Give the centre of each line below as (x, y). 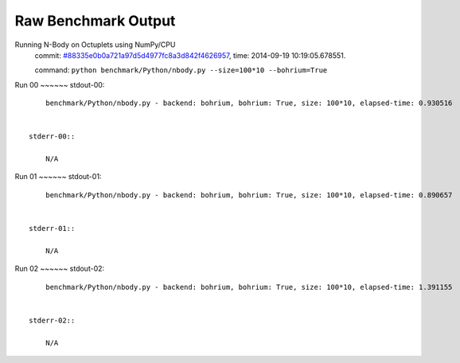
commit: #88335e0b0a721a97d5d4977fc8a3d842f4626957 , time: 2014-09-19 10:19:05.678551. (190, 55)
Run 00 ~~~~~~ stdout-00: (60, 84)
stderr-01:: (52, 228)
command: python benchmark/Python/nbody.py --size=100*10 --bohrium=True (181, 70)
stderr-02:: (52, 320)
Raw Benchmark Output (95, 21)
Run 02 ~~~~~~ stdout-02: (60, 269)
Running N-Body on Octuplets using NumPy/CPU (95, 45)
